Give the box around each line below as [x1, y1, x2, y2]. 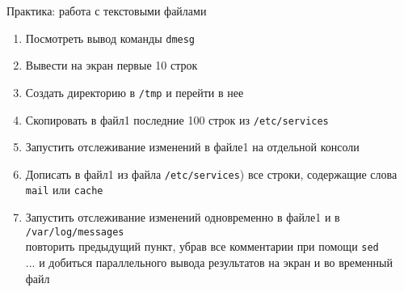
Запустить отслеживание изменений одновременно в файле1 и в [25, 209, 340, 226]
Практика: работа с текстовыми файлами [6, 2, 207, 19]
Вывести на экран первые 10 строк [25, 57, 198, 74]
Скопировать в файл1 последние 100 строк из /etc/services [25, 111, 329, 128]
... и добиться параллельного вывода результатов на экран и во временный [25, 253, 393, 270]
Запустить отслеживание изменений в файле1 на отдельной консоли [25, 138, 360, 155]
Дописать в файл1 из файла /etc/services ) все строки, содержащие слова [25, 165, 398, 182]
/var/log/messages [25, 226, 124, 238]
